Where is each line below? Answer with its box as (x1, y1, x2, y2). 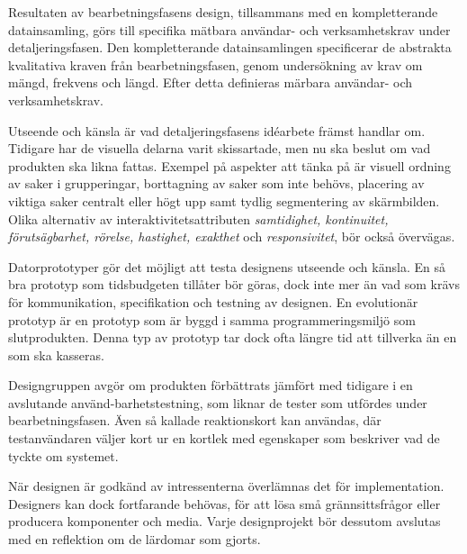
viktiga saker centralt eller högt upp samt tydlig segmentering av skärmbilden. (8, 191, 440, 210)
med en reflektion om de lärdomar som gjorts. (8, 530, 261, 549)
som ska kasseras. (8, 345, 104, 364)
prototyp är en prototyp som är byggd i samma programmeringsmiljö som (8, 310, 416, 329)
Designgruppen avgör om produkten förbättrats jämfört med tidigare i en (8, 376, 413, 395)
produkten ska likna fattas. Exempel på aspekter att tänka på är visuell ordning (8, 156, 451, 175)
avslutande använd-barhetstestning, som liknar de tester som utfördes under (8, 393, 427, 412)
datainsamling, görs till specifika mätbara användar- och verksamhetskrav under (8, 20, 451, 39)
